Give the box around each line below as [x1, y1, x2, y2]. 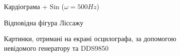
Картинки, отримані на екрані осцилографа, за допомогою [4, 34, 177, 44]
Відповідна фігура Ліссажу [4, 17, 84, 27]
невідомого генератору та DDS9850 [4, 43, 109, 53]
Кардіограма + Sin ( [4, 1, 64, 11]
